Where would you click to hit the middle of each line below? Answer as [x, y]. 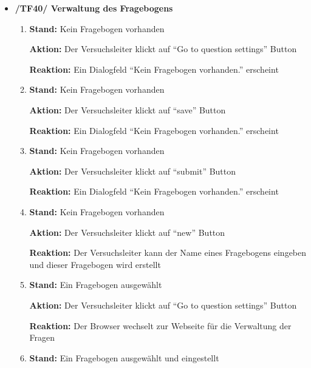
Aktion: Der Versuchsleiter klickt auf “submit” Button [133, 171]
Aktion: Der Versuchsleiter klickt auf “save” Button [128, 109]
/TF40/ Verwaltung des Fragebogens [94, 8]
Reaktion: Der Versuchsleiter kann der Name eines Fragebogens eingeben [168, 253]
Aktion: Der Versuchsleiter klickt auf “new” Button [127, 232]
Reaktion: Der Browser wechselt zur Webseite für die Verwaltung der [160, 325]
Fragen [42, 337]
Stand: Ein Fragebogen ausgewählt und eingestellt [124, 357]
